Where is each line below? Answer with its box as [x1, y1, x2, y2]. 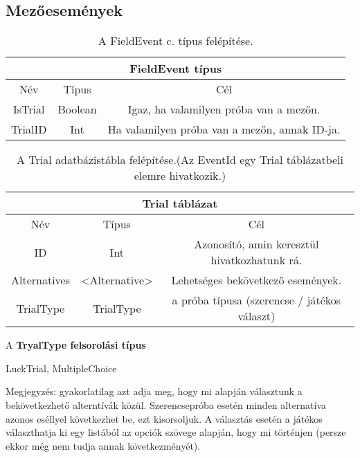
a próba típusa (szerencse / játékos [172, 292, 341, 309]
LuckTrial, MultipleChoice [6, 360, 117, 375]
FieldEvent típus [129, 60, 222, 77]
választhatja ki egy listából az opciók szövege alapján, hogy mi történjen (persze [6, 425, 346, 439]
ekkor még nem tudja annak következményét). [6, 438, 201, 452]
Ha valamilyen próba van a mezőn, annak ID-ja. [107, 121, 341, 138]
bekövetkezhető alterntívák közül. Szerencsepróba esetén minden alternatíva [6, 397, 327, 412]
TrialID [11, 121, 47, 138]
